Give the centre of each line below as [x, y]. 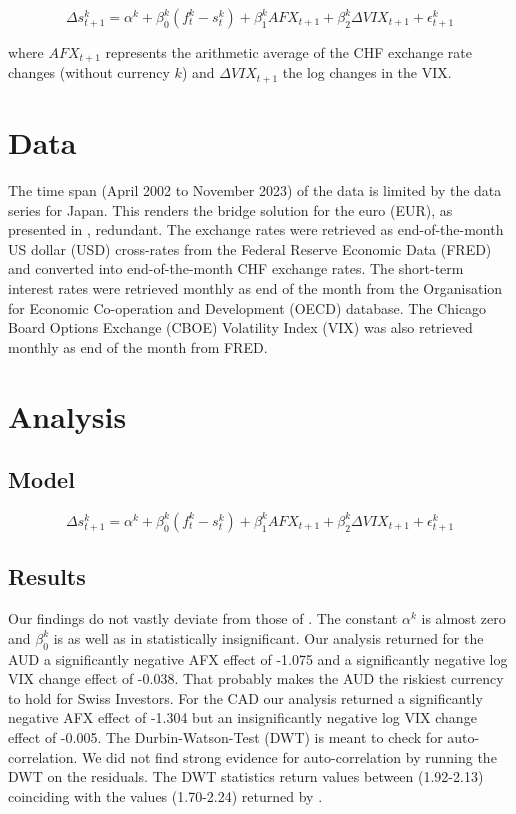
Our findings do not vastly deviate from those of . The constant [203, 618]
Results [47, 576]
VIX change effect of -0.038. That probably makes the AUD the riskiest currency [256, 678]
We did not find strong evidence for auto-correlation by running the [289, 756]
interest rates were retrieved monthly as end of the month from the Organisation [255, 288]
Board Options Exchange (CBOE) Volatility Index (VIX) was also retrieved [240, 327]
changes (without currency [89, 72]
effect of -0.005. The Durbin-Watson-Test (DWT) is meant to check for [225, 736]
